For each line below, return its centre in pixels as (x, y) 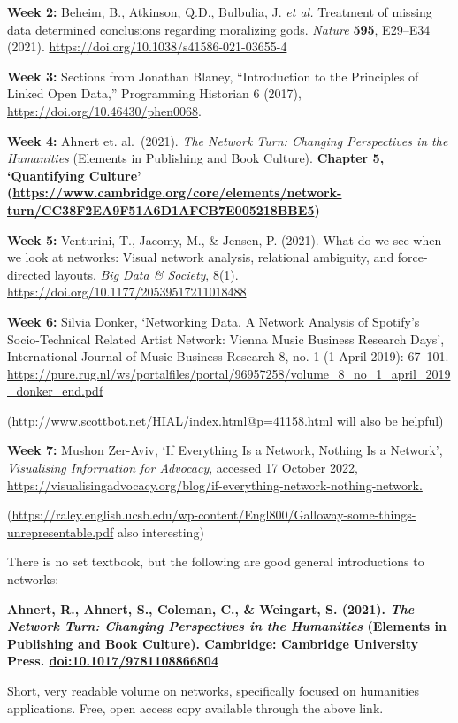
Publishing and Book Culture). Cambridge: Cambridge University (213, 643)
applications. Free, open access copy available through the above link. (195, 708)
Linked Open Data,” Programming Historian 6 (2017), (154, 93)
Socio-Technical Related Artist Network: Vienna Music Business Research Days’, (226, 338)
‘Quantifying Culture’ (74, 175)
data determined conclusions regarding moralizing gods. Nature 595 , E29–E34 (219, 29)
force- (412, 257)
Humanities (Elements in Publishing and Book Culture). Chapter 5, (196, 158)
